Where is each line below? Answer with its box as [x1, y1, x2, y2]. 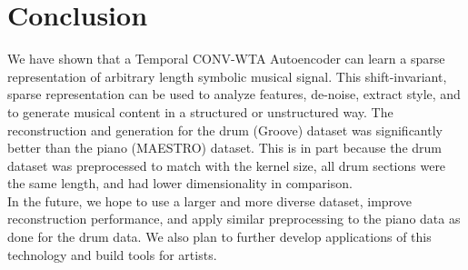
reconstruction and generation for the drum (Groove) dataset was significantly [7, 120, 443, 139]
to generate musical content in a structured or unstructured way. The [7, 102, 393, 121]
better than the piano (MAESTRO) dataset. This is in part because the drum [7, 138, 443, 157]
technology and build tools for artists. [7, 245, 217, 264]
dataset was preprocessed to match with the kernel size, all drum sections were [7, 155, 446, 175]
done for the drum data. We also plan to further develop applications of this [7, 227, 432, 246]
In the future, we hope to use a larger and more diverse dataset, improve [7, 191, 412, 210]
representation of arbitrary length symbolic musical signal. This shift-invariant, [7, 66, 447, 85]
